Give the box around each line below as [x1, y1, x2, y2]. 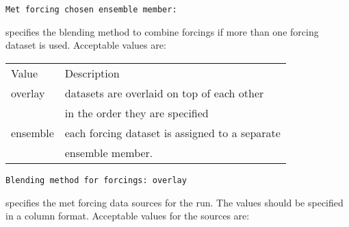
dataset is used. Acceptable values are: [5, 38, 166, 52]
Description [64, 64, 120, 81]
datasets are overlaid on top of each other [64, 84, 264, 101]
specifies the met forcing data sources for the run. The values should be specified [5, 195, 344, 209]
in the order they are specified [64, 104, 209, 121]
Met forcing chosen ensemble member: [5, 5, 177, 14]
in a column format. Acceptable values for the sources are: [5, 208, 250, 223]
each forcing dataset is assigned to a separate [64, 124, 281, 141]
